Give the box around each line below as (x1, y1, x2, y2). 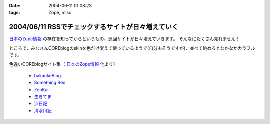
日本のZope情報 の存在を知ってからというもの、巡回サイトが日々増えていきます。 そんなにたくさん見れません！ (9, 36, 240, 42)
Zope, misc (48, 10, 72, 16)
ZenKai (34, 86, 49, 92)
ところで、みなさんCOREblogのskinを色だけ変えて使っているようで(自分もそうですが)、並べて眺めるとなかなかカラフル (9, 45, 256, 51)
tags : (9, 10, 20, 16)
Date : (9, 3, 21, 8)
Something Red (34, 80, 66, 86)
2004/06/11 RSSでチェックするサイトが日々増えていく (9, 23, 179, 31)
